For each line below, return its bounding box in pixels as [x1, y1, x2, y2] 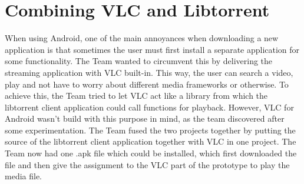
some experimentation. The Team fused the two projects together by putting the [5, 123, 296, 136]
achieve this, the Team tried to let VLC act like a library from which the [5, 89, 268, 102]
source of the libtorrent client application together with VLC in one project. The [5, 135, 296, 148]
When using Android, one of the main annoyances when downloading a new [5, 32, 279, 44]
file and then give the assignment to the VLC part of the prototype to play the [5, 158, 290, 170]
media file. [5, 170, 42, 182]
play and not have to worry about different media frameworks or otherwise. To [5, 78, 289, 90]
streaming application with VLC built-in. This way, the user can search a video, [5, 66, 293, 78]
